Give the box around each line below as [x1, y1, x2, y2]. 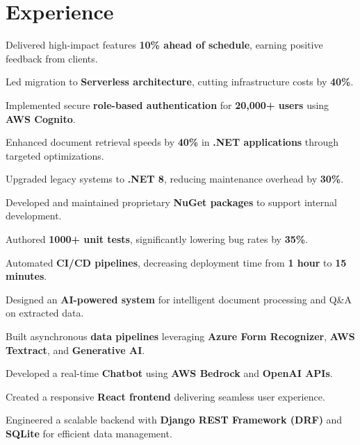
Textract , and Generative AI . [6, 342, 145, 357]
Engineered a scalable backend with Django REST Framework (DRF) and [6, 412, 343, 427]
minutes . [6, 269, 47, 283]
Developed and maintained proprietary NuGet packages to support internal [6, 194, 338, 209]
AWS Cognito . [6, 111, 76, 126]
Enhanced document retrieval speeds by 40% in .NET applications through [6, 135, 339, 149]
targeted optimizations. [6, 148, 104, 162]
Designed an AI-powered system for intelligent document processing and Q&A [6, 292, 352, 306]
